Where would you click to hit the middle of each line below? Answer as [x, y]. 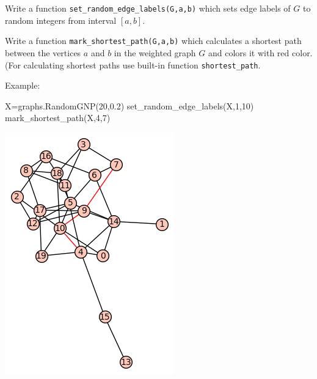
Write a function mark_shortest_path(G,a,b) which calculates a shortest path [153, 41]
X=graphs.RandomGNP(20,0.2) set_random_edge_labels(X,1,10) [129, 105]
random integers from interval [61, 20]
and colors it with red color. [260, 52]
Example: [23, 85]
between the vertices [43, 52]
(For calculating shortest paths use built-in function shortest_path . [133, 64]
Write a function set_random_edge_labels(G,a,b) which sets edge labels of [148, 8]
